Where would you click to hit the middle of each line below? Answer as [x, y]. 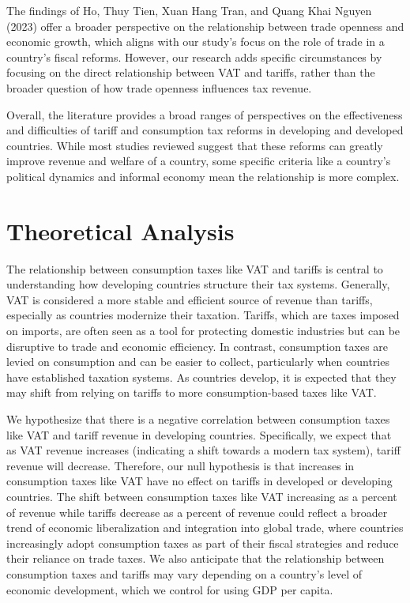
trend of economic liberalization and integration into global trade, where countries [205, 528]
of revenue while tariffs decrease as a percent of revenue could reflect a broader [197, 512]
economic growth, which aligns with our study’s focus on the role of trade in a [196, 41]
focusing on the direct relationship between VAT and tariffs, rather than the [191, 72]
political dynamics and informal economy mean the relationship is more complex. [203, 176]
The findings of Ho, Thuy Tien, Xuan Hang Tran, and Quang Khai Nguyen [189, 10]
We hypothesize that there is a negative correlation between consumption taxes [198, 419]
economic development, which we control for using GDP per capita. [170, 589]
